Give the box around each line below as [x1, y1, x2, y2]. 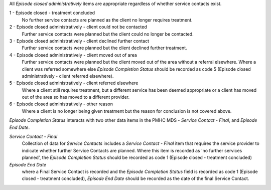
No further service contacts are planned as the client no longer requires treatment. [22, 17, 193, 23]
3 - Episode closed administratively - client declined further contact [9, 38, 149, 44]
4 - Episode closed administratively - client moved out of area [9, 52, 138, 58]
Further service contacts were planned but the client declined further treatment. [22, 45, 188, 51]
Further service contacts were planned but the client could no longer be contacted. [22, 31, 194, 37]
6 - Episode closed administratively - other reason [9, 101, 113, 107]
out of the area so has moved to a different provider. [22, 94, 130, 100]
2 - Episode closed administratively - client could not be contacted [9, 24, 148, 30]
